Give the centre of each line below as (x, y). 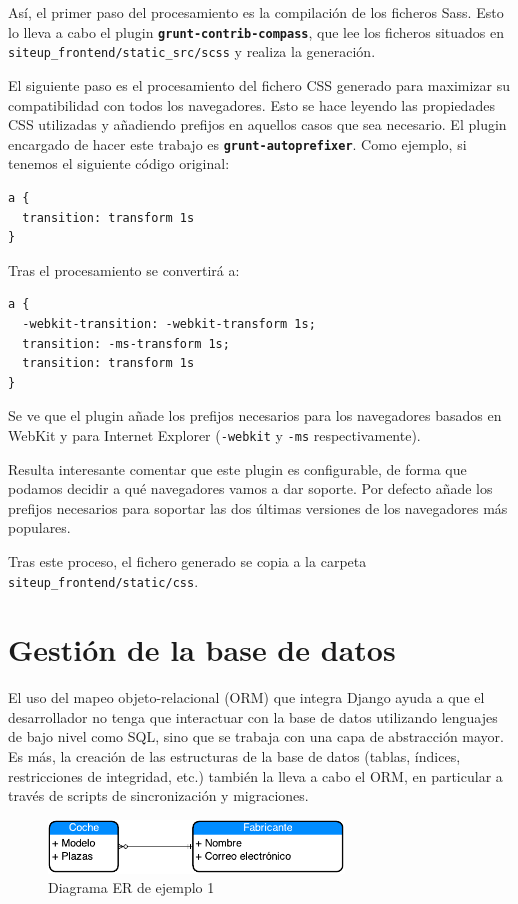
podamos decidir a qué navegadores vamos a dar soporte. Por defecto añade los (250, 488)
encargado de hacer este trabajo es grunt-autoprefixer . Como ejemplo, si (237, 143)
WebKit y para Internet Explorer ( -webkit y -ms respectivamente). (214, 434)
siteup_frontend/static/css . (103, 580)
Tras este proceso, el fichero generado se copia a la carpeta (187, 560)
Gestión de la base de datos (202, 649)
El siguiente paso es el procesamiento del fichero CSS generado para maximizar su (259, 84)
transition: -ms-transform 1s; (126, 343)
